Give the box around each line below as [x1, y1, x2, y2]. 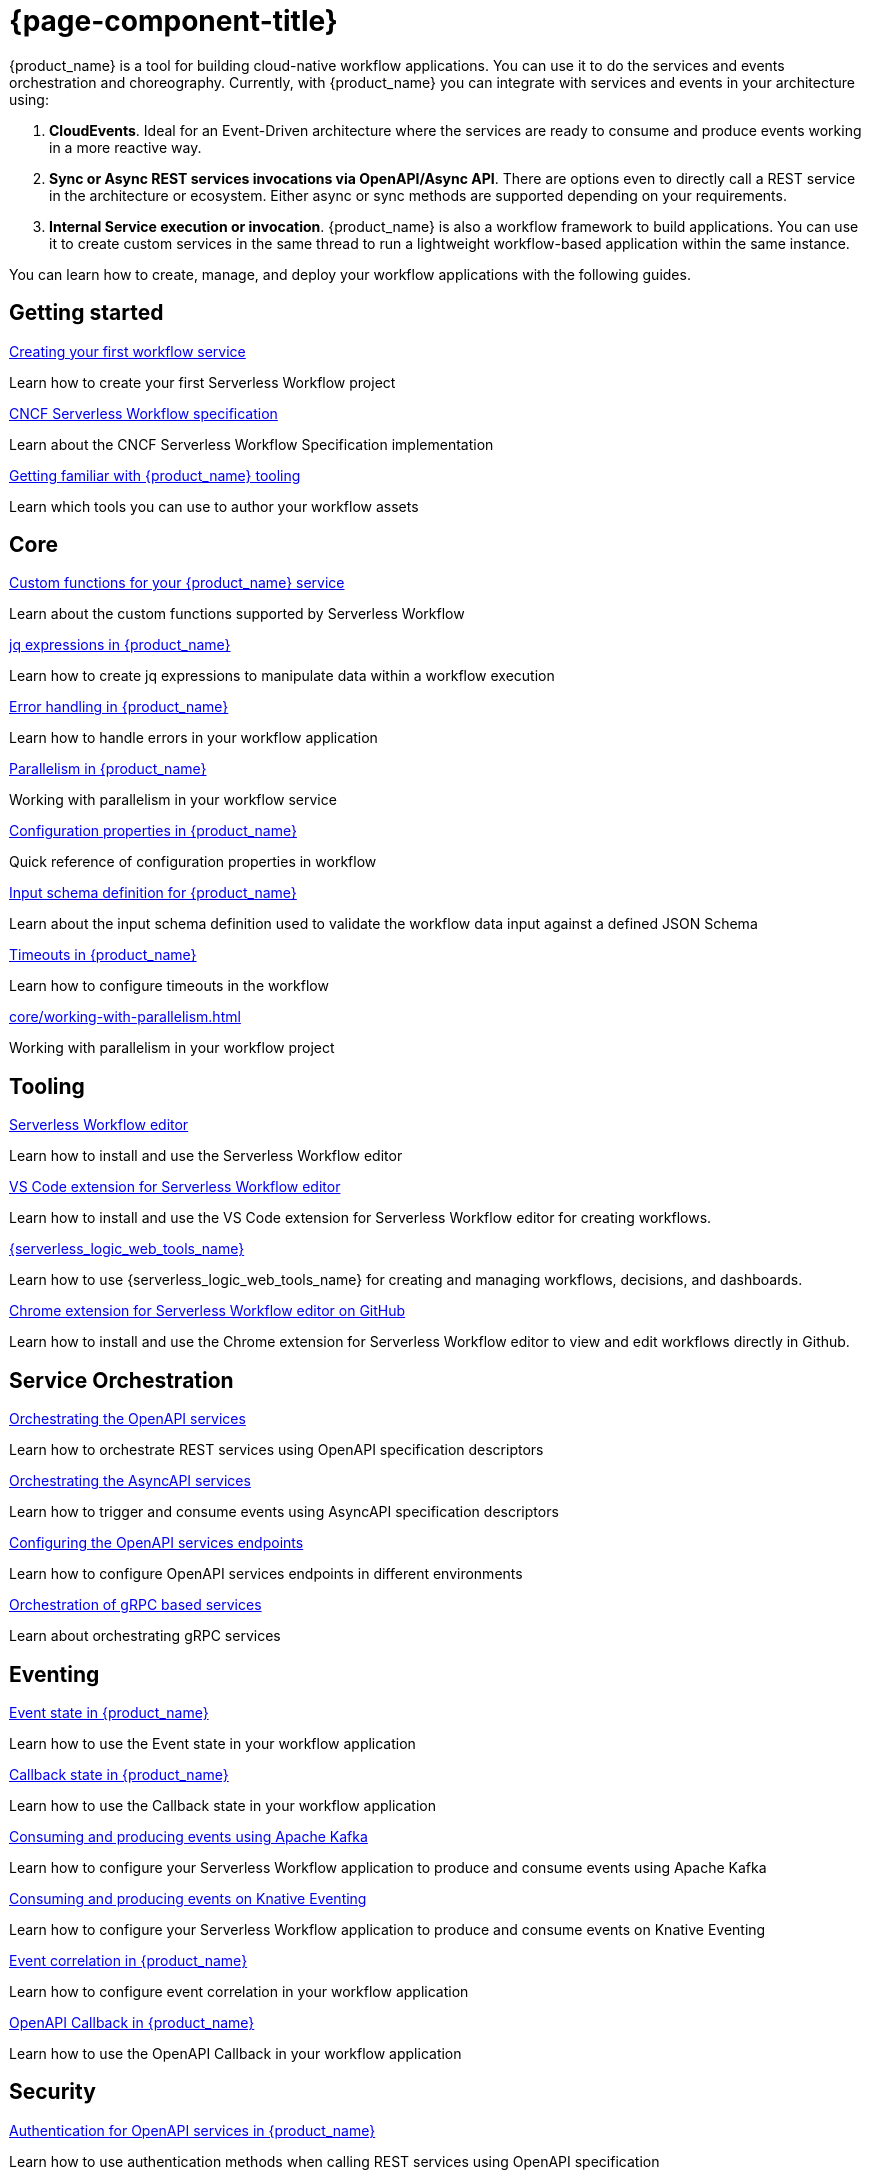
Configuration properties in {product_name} [9, 822, 297, 840]
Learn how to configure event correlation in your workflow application [9, 1982, 469, 2000]
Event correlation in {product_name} [9, 1951, 248, 1969]
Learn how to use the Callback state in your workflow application [9, 1796, 436, 1814]
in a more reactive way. [49, 138, 202, 156]
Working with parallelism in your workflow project [9, 1039, 335, 1057]
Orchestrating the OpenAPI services [9, 1410, 246, 1428]
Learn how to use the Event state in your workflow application [9, 1734, 416, 1752]
